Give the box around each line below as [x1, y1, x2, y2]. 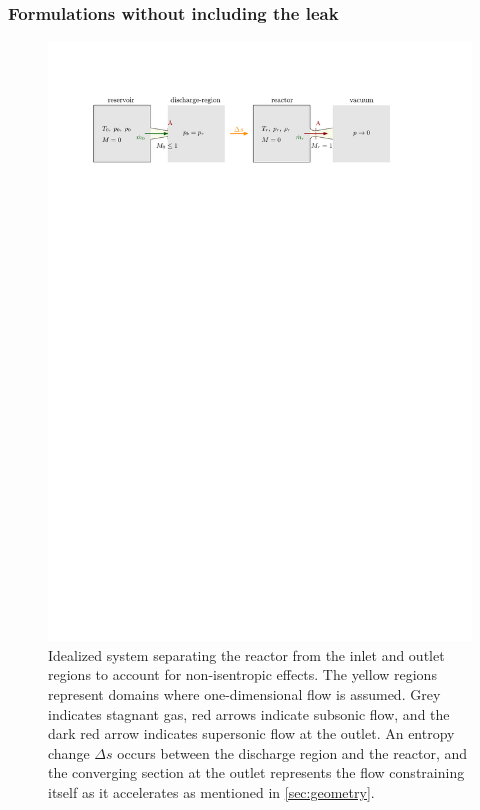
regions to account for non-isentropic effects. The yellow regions [48, 664, 437, 685]
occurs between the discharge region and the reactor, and [117, 742, 468, 763]
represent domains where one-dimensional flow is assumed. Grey [48, 683, 441, 704]
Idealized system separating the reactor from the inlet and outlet [48, 644, 445, 665]
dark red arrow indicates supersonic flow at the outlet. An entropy [48, 723, 455, 744]
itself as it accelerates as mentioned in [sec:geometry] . [48, 781, 375, 802]
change [48, 742, 90, 763]
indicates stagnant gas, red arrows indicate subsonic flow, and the [48, 703, 450, 724]
